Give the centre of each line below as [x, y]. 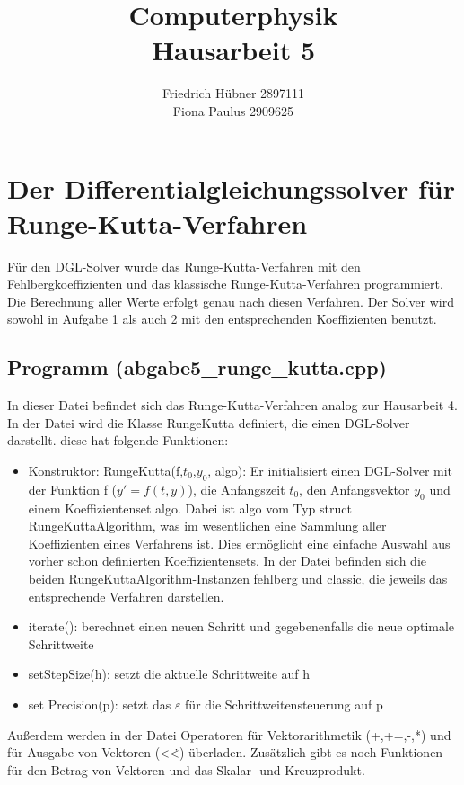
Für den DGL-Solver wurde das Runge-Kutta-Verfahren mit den [184, 266]
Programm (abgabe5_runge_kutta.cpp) [197, 367]
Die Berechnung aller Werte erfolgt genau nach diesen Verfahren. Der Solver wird [231, 301]
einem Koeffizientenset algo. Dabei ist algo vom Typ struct [190, 508]
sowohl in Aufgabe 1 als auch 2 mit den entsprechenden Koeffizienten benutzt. [222, 319]
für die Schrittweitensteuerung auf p [284, 704]
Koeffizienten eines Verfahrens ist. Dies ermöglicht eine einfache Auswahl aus [239, 543]
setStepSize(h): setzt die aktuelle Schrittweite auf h [169, 674]
